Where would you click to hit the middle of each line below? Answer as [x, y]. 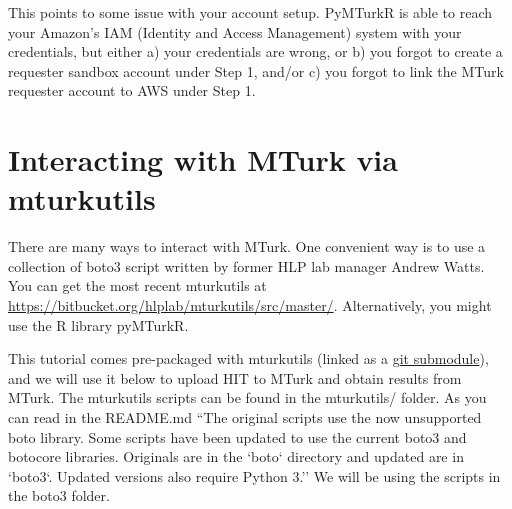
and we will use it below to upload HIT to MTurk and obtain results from [235, 377]
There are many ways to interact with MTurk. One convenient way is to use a [247, 246]
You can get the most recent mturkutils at [137, 285]
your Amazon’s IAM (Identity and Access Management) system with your [235, 31]
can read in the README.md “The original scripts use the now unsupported [245, 417]
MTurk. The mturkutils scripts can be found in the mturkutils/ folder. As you [247, 397]
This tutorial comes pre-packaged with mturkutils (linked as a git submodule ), [248, 358]
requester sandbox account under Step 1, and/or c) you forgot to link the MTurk [256, 70]
